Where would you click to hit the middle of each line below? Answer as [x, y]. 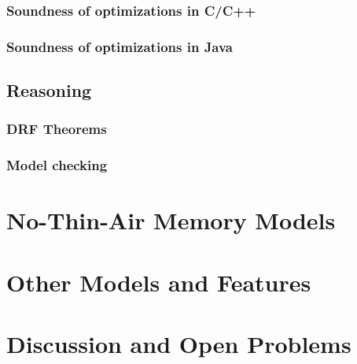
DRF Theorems [57, 129]
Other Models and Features [159, 282]
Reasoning [49, 90]
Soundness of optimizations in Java [120, 46]
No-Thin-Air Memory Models [171, 220]
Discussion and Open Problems [179, 344]
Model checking [57, 165]
